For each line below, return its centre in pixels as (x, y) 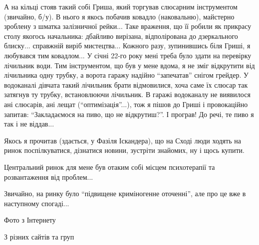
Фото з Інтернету (30, 220)
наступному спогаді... (37, 203)
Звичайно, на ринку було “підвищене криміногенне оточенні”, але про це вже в (125, 193)
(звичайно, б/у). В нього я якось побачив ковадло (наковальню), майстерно (119, 16)
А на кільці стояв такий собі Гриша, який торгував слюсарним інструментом (121, 6)
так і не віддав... (29, 124)
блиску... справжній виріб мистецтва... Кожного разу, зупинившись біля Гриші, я (127, 46)
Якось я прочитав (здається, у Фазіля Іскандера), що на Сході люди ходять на (123, 140)
